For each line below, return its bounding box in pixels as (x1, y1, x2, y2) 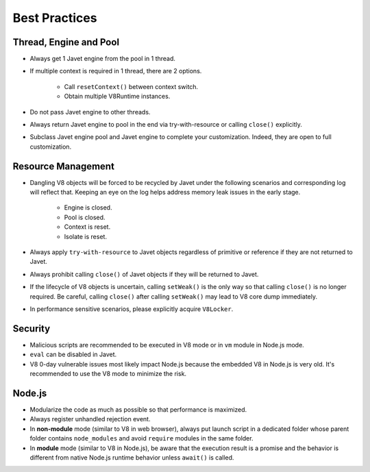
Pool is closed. (64, 213, 106, 221)
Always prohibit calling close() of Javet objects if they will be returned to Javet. (29, 270, 259, 278)
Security (12, 323, 51, 334)
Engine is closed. (64, 203, 112, 212)
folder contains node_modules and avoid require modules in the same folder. (29, 434, 254, 443)
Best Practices (12, 10, 97, 25)
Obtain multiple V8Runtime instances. (64, 92, 171, 101)
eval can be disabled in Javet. (29, 350, 116, 359)
